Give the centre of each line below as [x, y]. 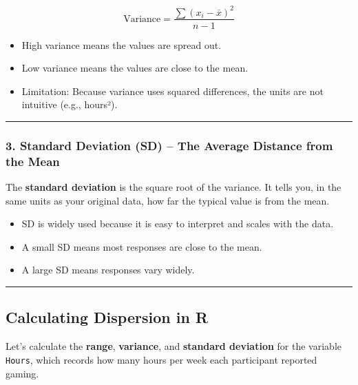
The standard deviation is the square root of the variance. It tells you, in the [173, 187]
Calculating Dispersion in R [107, 317]
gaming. [22, 373]
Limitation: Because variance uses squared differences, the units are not [172, 91]
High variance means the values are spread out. [122, 44]
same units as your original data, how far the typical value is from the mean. [168, 200]
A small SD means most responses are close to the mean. [142, 246]
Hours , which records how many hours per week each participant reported [161, 359]
